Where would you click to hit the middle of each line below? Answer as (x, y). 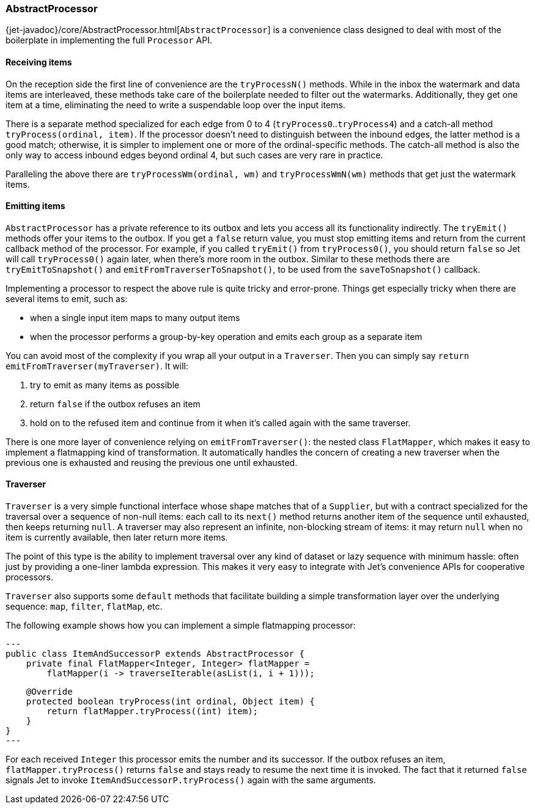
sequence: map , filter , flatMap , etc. (84, 607)
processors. (30, 577)
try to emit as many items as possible (105, 385)
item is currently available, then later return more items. (117, 537)
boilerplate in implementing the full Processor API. (109, 40)
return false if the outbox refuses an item (115, 404)
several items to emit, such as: (67, 298)
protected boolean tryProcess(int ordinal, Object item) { (170, 702)
